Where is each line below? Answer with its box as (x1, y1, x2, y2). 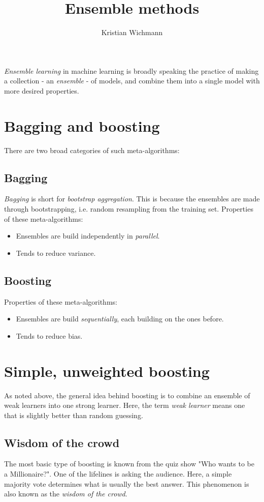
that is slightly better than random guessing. (4, 409, 143, 420)
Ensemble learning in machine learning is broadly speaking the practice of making (4, 65, 259, 76)
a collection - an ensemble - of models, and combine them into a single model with (4, 75, 260, 86)
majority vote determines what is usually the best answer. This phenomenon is (4, 478, 249, 489)
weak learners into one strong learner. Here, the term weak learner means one (4, 400, 245, 410)
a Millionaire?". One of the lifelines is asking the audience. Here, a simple (4, 468, 232, 479)
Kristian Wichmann (101, 27, 163, 38)
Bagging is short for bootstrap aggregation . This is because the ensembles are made (4, 193, 260, 204)
